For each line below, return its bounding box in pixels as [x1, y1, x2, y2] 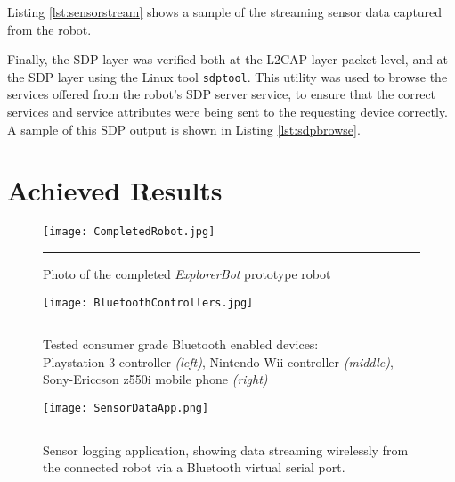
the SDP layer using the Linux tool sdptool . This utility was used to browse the [7, 67, 448, 86]
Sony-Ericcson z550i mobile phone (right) [43, 370, 268, 388]
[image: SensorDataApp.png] [43, 402, 209, 415]
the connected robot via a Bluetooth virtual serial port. [43, 458, 345, 477]
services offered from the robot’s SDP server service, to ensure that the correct [7, 85, 436, 103]
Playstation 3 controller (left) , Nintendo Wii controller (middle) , [43, 352, 394, 371]
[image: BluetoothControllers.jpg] [43, 296, 254, 309]
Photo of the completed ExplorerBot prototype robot [43, 265, 331, 282]
